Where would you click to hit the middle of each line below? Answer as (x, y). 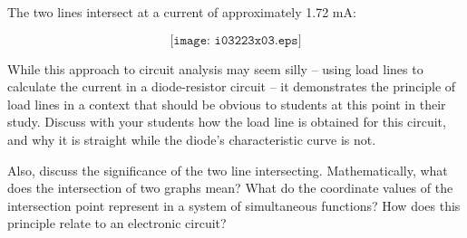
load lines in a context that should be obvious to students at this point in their (227, 104)
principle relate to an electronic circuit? (117, 223)
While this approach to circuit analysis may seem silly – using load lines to (215, 68)
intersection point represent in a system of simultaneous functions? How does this (234, 205)
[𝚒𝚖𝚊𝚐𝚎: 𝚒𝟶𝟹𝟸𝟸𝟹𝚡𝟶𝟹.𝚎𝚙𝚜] (236, 40)
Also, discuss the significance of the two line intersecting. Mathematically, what (228, 170)
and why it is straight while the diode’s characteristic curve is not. (192, 139)
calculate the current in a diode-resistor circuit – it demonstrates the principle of (232, 86)
